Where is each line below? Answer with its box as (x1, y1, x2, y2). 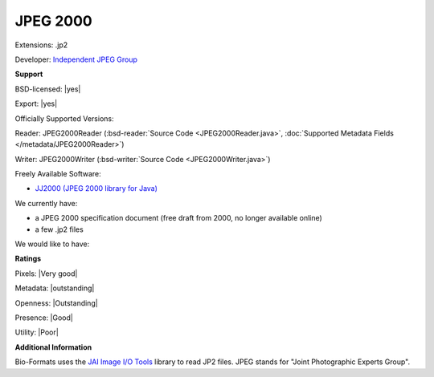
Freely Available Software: (14, 169, 101, 179)
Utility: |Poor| (14, 327, 59, 337)
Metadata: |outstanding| (14, 283, 95, 293)
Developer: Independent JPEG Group (14, 55, 138, 64)
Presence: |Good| (14, 313, 74, 322)
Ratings (14, 253, 42, 264)
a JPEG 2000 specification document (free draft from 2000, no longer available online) (35, 213, 323, 223)
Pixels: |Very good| (14, 269, 78, 278)
